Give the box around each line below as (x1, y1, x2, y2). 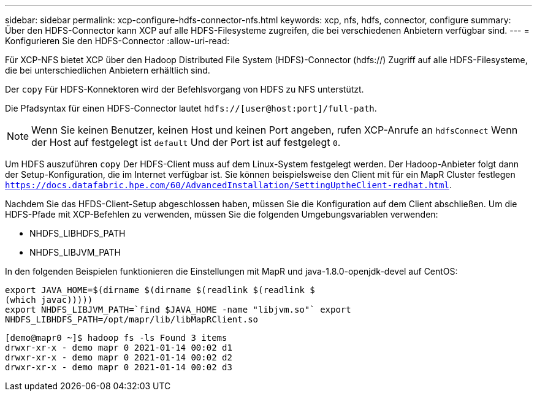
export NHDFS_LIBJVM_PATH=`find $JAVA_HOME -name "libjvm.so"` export (5, 305, 351, 314)
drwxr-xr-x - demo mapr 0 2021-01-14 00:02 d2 (5, 352, 232, 362)
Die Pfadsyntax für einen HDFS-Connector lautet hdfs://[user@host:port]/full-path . (5, 103, 377, 113)
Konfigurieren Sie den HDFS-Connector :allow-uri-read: (5, 36, 230, 46)
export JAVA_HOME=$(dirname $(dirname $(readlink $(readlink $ (5, 285, 315, 295)
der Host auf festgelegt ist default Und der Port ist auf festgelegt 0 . (31, 136, 341, 148)
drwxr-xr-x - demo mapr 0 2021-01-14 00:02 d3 (5, 362, 232, 372)
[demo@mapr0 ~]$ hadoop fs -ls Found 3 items (5, 333, 227, 343)
